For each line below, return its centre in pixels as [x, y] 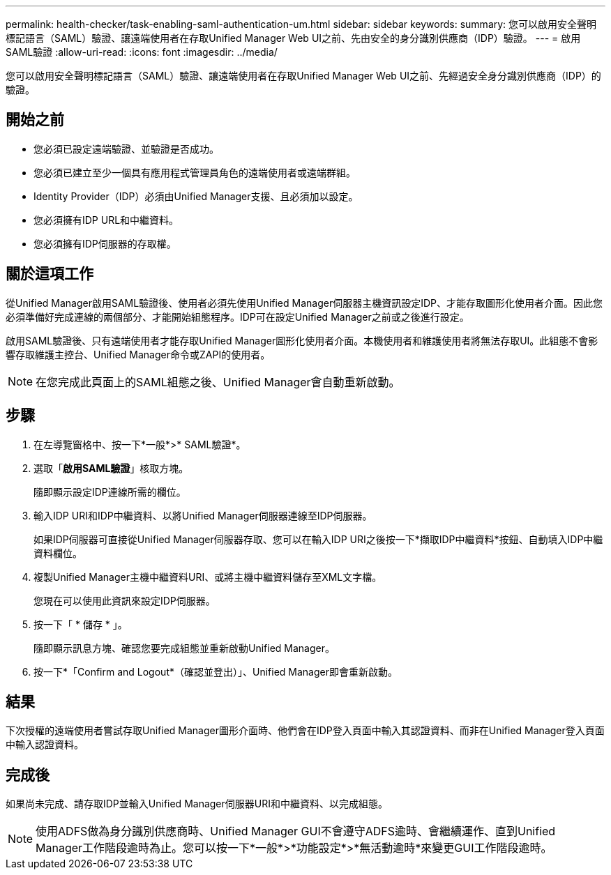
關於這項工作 [50, 274]
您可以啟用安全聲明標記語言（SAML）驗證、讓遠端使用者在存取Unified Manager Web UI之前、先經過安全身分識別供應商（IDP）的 [303, 76]
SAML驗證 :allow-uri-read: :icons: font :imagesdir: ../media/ [142, 52]
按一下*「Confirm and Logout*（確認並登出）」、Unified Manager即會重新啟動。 [216, 671]
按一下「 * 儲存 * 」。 [81, 624]
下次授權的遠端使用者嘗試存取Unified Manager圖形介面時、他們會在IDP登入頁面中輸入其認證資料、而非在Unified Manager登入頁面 [305, 731]
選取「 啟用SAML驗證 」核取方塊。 [111, 468]
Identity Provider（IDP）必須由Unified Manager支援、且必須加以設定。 [196, 196]
